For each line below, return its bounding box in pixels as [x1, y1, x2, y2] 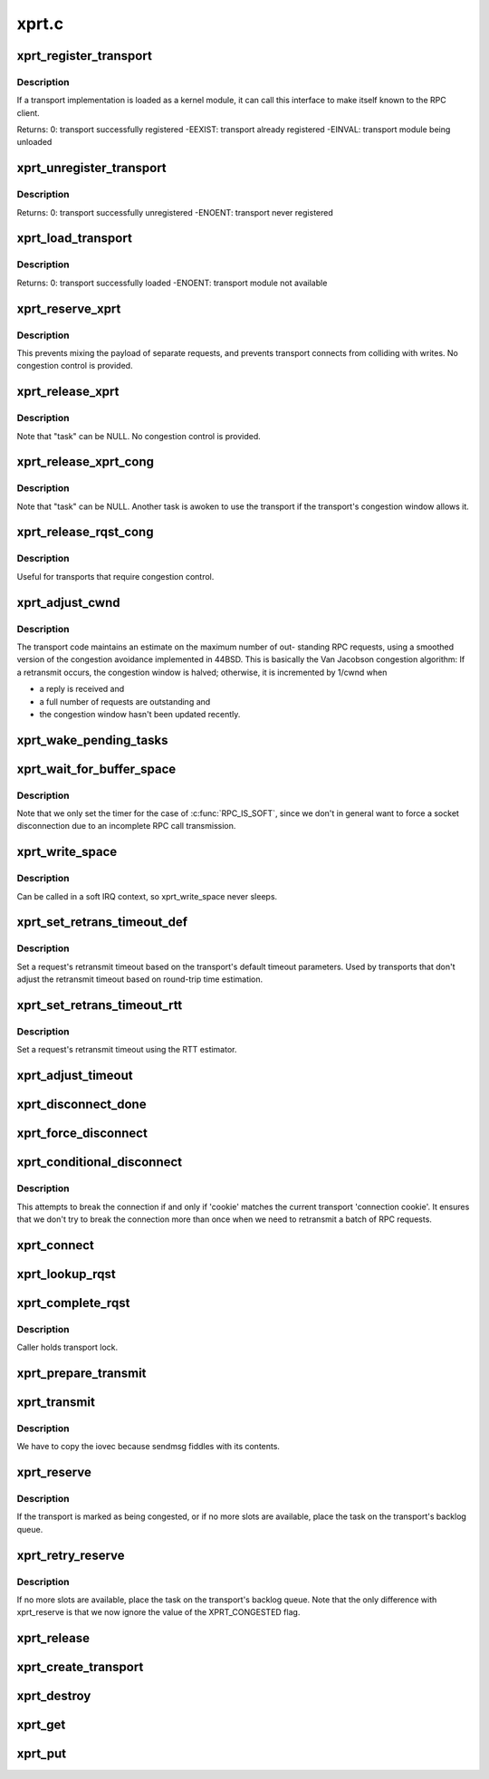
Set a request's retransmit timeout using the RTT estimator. [16, 1044, 237, 1055]
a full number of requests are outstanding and [39, 696, 211, 707]
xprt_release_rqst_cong [16, 524, 154, 540]
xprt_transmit [16, 1394, 95, 1409]
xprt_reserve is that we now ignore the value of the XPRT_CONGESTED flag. [16, 1607, 301, 1618]
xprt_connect [16, 1237, 95, 1253]
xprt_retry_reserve [16, 1547, 126, 1563]
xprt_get [16, 1717, 66, 1733]
